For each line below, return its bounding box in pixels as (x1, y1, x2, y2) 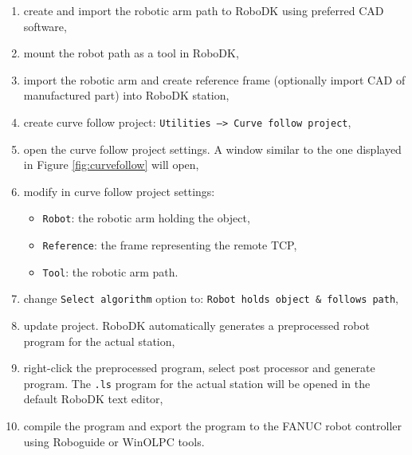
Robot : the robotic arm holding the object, (42, 210, 250, 226)
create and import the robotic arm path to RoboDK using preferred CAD (23, 2, 384, 18)
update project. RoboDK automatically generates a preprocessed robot (23, 317, 370, 334)
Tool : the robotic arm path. (42, 263, 179, 280)
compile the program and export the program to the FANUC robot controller (23, 418, 402, 434)
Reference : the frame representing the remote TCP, (42, 237, 297, 253)
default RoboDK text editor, (23, 390, 163, 407)
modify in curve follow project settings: (23, 182, 215, 199)
